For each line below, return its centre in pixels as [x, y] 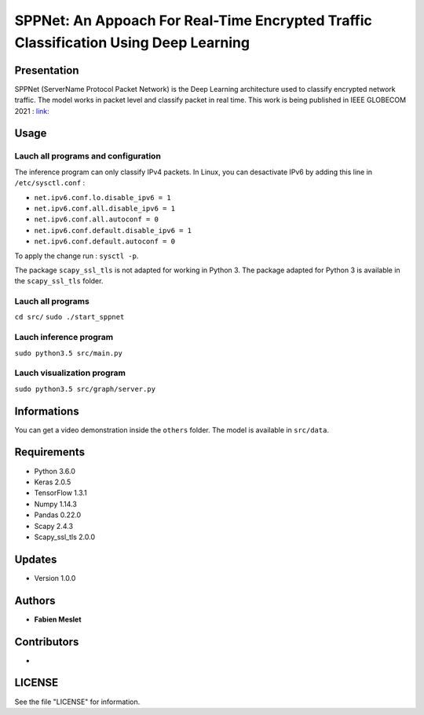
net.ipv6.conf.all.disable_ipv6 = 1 [105, 208]
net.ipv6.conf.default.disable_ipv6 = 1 [113, 230]
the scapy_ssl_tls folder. [59, 281]
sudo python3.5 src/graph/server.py [85, 389]
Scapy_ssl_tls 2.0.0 [65, 537]
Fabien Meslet [58, 619]
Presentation [47, 70]
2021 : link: [32, 111]
